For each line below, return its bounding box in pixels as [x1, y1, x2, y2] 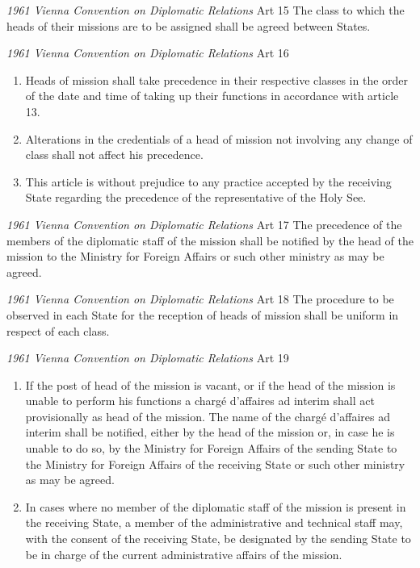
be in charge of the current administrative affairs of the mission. [25, 545, 342, 562]
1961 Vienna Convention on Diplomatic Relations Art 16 [6, 44, 289, 61]
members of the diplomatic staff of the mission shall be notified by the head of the [6, 232, 414, 248]
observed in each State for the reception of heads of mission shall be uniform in [6, 306, 399, 323]
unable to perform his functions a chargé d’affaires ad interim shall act [25, 392, 375, 409]
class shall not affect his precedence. [25, 146, 204, 163]
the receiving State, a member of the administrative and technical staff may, [25, 514, 403, 531]
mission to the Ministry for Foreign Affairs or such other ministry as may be [6, 248, 384, 265]
